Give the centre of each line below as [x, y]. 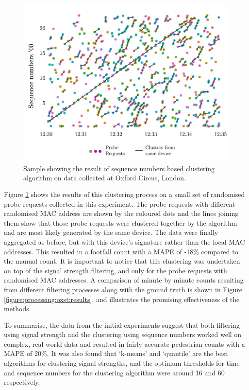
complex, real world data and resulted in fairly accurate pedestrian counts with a [124, 344]
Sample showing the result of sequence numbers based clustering [119, 168]
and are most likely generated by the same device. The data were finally [111, 232]
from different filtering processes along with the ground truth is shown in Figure [123, 289]
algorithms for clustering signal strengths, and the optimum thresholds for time [122, 363]
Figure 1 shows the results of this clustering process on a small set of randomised [124, 194]
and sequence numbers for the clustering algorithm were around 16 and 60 [114, 372]
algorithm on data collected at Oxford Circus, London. [105, 178]
